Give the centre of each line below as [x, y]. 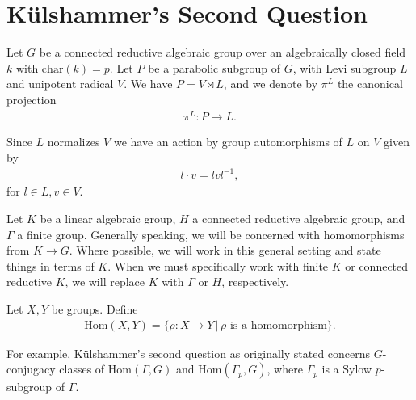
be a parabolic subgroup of [214, 67]
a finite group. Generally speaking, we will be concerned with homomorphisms [211, 234]
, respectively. [255, 282]
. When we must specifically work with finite [218, 265]
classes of [82, 369]
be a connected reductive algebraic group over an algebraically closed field [223, 52]
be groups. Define [95, 308]
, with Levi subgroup [345, 67]
